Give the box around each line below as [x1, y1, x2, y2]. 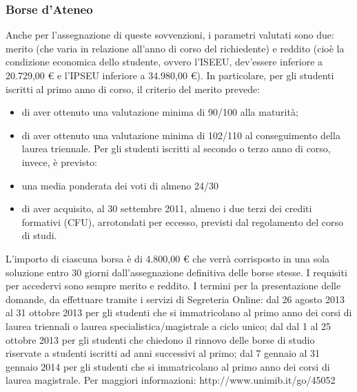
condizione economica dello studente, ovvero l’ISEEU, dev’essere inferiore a [6, 54, 323, 69]
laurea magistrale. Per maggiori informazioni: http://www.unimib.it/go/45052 [6, 373, 336, 387]
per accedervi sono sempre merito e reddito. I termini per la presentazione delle [6, 278, 341, 293]
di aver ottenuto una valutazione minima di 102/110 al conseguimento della [21, 127, 340, 142]
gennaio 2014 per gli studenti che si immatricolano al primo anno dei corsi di [6, 359, 330, 373]
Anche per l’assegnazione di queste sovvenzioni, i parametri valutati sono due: [6, 28, 334, 42]
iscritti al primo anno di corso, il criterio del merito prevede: [6, 81, 261, 96]
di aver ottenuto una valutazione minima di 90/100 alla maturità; [21, 105, 298, 119]
